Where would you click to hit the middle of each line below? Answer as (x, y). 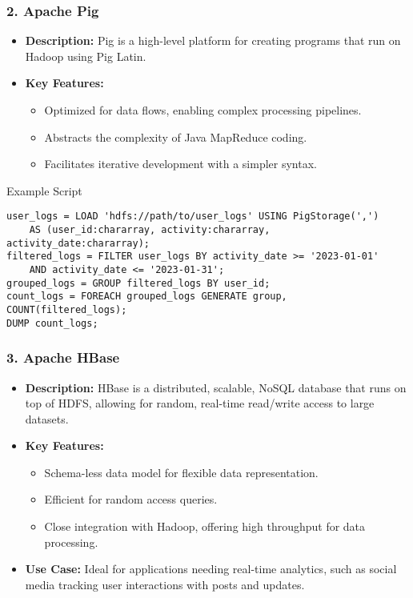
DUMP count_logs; (52, 323)
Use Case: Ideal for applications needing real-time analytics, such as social (211, 569)
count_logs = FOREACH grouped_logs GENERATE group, (147, 297)
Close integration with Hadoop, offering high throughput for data (205, 526)
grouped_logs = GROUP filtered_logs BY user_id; (138, 283)
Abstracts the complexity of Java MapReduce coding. (176, 136)
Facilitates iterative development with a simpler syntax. (180, 164)
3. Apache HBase (63, 357)
